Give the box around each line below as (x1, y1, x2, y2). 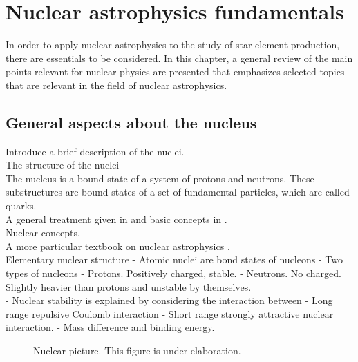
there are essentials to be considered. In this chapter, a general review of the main (6, 50, 353, 65)
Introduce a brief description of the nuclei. (6, 144, 185, 158)
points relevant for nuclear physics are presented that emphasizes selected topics (6, 64, 345, 79)
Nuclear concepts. (6, 225, 80, 240)
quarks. (6, 198, 37, 213)
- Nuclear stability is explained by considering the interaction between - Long (6, 293, 333, 307)
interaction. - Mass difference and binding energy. (6, 320, 215, 334)
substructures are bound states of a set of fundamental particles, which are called (6, 184, 350, 199)
